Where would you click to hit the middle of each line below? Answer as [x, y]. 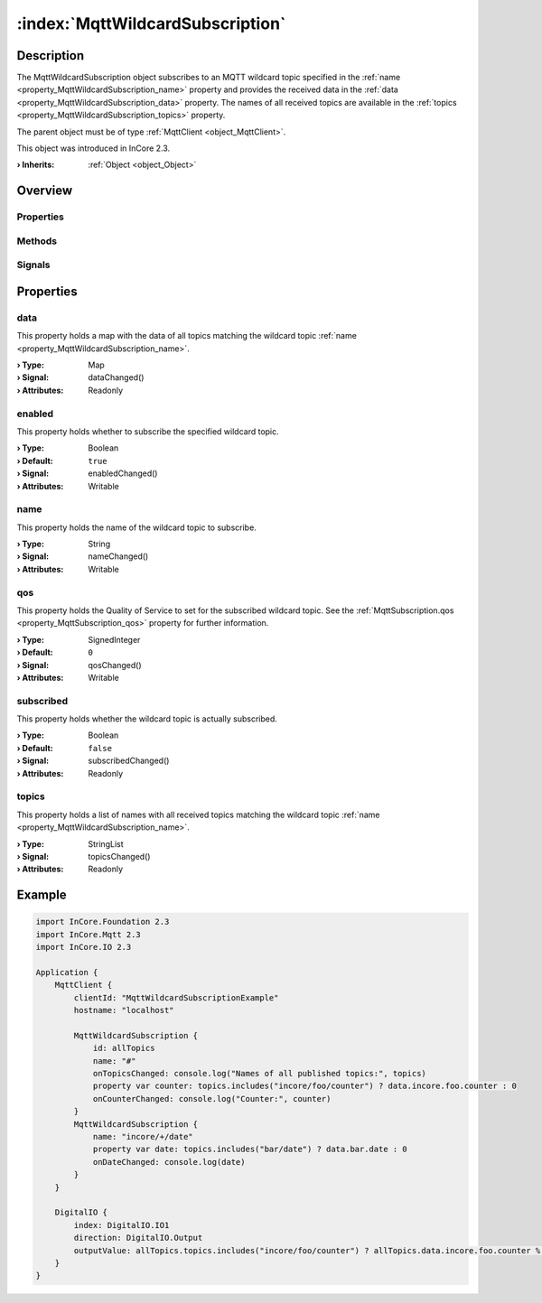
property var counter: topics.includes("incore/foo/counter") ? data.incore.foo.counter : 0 [304, 1086]
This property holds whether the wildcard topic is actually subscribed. [147, 719]
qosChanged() [115, 665]
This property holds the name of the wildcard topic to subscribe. [136, 527]
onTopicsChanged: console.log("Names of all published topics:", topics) [259, 1074]
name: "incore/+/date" [143, 1136]
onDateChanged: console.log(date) [169, 1162]
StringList [106, 843]
